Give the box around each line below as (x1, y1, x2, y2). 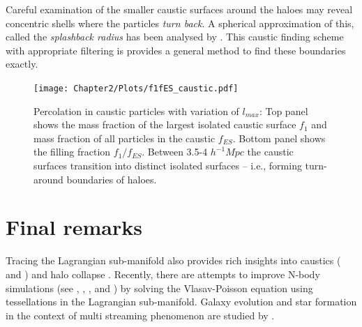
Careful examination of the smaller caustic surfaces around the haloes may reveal (6, 2, 353, 16)
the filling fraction (33, 144, 111, 159)
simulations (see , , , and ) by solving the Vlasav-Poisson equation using (6, 280, 313, 295)
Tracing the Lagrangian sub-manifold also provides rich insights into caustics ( (6, 253, 341, 268)
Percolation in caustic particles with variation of (33, 103, 239, 118)
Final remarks (6, 213, 142, 241)
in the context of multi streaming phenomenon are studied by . (6, 307, 275, 322)
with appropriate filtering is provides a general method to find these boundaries (6, 43, 346, 57)
